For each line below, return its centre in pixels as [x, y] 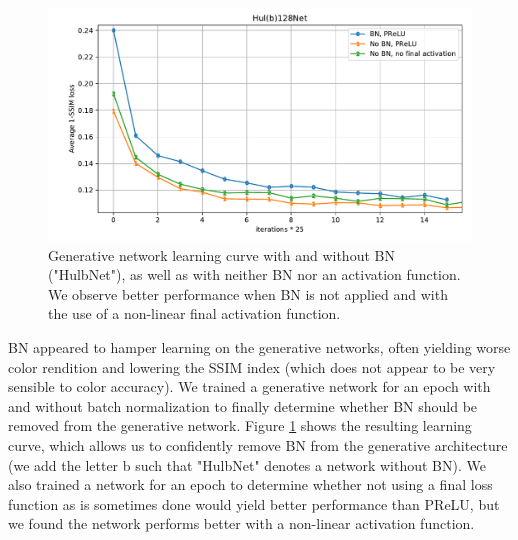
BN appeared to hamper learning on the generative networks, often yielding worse [259, 347]
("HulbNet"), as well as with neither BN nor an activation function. [254, 274]
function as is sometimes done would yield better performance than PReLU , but [254, 503]
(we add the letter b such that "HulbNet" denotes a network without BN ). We [247, 464]
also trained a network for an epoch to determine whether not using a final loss [250, 484]
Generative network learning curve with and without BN [221, 254]
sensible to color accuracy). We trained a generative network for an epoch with [249, 386]
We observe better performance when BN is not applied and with [248, 293]
